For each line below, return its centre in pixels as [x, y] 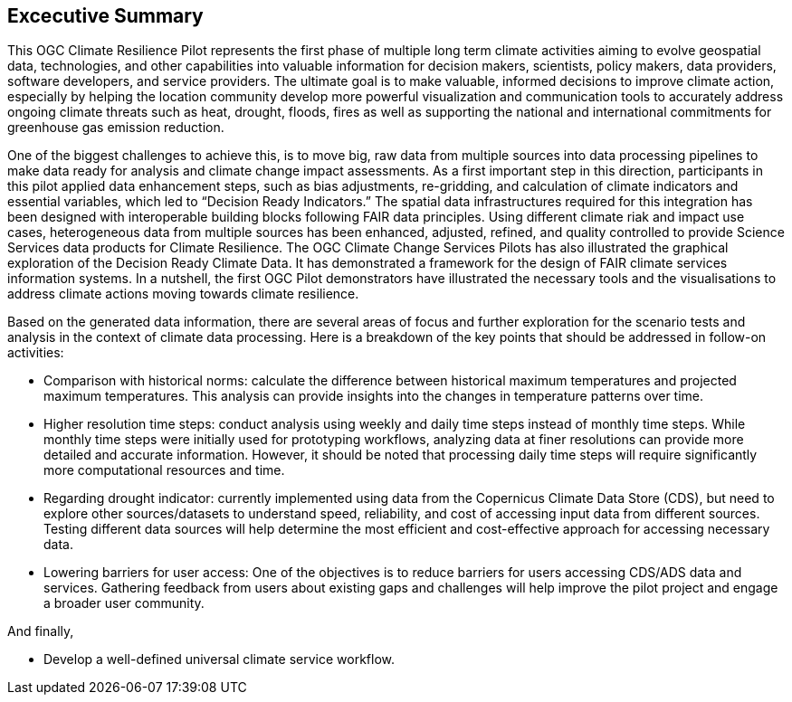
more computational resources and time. [164, 470]
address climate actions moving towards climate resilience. [183, 294]
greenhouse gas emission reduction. [116, 128]
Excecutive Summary [105, 16]
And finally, [41, 631]
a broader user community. [124, 603]
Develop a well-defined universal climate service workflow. [219, 659]
